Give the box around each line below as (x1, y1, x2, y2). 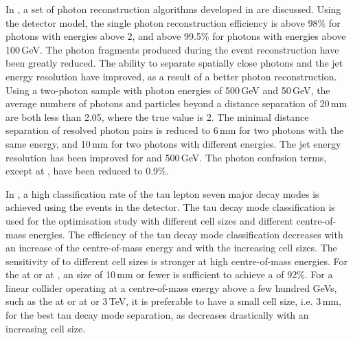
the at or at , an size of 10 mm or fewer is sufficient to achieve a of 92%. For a (5, 267, 333, 282)
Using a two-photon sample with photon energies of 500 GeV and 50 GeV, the (5, 82, 330, 97)
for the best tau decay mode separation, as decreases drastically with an (5, 308, 309, 322)
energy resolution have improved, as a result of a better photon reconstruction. (5, 69, 337, 83)
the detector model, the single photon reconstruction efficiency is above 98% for (5, 15, 341, 30)
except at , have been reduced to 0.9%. (5, 163, 169, 178)
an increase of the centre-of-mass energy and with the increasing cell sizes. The (5, 240, 337, 255)
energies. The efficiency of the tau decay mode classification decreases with (29, 227, 343, 241)
